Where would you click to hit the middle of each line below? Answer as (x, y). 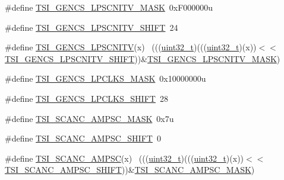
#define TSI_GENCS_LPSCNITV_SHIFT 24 (91, 27)
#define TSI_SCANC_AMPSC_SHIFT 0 (83, 138)
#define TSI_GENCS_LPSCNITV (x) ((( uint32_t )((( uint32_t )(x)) (131, 47)
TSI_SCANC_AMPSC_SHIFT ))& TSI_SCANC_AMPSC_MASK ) (130, 170)
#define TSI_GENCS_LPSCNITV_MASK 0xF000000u (109, 7)
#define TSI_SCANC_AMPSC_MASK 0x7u (89, 118)
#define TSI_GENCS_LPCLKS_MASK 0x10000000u (105, 78)
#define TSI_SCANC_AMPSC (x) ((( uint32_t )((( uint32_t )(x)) (124, 158)
